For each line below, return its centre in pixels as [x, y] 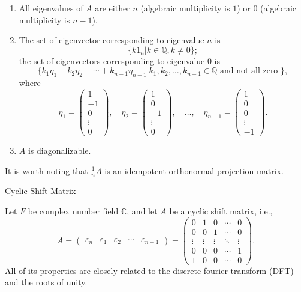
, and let [142, 211]
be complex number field [73, 211]
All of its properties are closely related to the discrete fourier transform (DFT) [149, 270]
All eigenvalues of [51, 8]
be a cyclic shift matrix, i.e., [221, 211]
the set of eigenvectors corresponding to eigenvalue [112, 60]
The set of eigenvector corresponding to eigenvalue [112, 40]
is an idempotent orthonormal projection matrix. [194, 170]
